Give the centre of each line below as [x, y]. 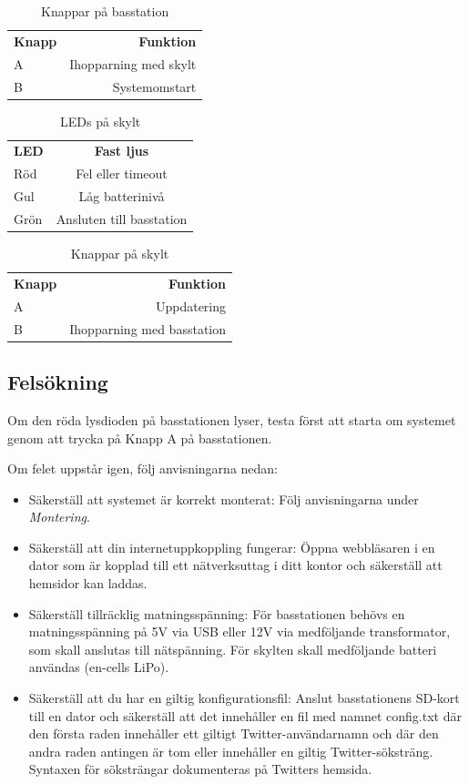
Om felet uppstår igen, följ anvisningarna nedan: [143, 468]
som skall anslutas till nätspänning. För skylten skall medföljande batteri [233, 649]
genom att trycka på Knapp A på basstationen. [140, 438]
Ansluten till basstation [122, 219]
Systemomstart [154, 86]
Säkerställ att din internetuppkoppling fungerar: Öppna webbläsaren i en [232, 547]
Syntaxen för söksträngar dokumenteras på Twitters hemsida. [200, 769]
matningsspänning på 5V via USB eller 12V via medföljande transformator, [240, 631]
